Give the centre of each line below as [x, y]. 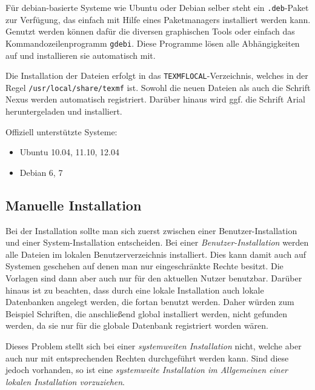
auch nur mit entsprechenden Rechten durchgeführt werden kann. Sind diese [147, 358]
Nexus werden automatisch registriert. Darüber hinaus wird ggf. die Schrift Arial [155, 99]
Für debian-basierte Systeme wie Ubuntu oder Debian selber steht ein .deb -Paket [157, 7]
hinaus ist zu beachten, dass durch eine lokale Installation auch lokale [135, 290]
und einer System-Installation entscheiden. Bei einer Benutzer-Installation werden [157, 242]
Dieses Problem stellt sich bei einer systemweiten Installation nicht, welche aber [154, 345]
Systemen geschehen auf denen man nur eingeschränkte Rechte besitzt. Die [144, 266]
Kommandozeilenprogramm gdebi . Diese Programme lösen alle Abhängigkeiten [153, 43]
